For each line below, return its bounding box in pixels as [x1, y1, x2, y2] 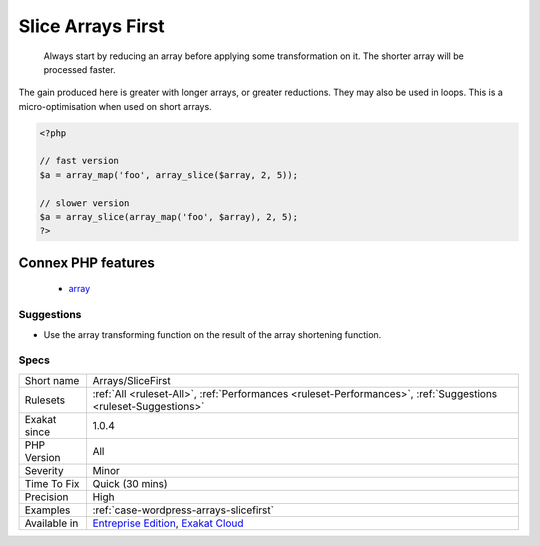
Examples [24, 503, 71, 517]
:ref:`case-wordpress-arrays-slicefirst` [92, 503, 275, 517]
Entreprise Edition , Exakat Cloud [92, 516, 244, 530]
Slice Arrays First [18, 15, 165, 37]
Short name [24, 373, 80, 387]
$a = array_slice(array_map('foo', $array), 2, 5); [39, 211, 299, 223]
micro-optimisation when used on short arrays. [18, 100, 212, 112]
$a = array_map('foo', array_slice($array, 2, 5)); [39, 169, 299, 180]
